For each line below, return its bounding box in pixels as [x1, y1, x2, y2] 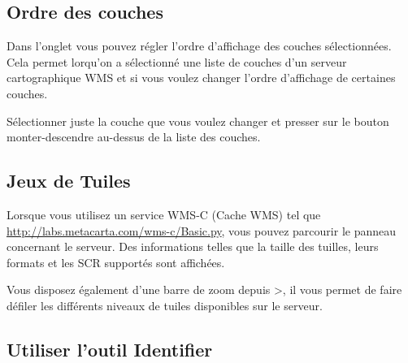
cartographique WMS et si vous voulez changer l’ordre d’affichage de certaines [7, 69, 396, 86]
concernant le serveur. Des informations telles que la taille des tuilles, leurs [7, 238, 379, 255]
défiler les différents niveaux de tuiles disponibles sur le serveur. [7, 296, 323, 313]
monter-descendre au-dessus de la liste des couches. [7, 128, 261, 145]
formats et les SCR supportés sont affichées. [7, 253, 225, 270]
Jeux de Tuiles [7, 168, 131, 193]
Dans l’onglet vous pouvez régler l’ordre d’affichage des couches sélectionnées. [7, 37, 392, 54]
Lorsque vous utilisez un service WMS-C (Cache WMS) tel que [7, 205, 321, 223]
